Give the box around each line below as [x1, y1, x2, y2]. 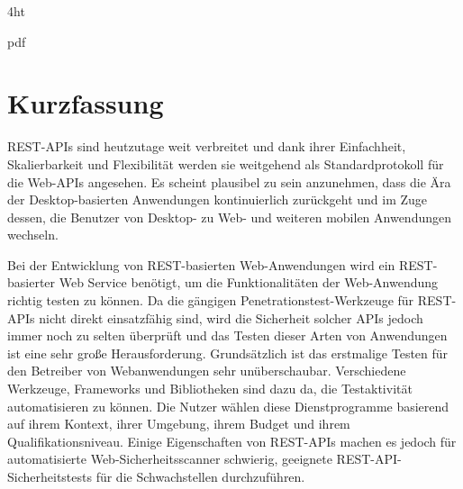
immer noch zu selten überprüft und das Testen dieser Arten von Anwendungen [7, 326, 448, 345]
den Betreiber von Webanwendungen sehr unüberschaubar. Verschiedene [7, 361, 406, 380]
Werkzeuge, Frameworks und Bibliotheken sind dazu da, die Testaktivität [7, 379, 413, 398]
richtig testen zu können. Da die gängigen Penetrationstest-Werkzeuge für [7, 291, 414, 310]
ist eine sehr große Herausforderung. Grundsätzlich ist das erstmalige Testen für [7, 343, 449, 362]
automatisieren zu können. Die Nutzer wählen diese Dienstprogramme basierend [7, 396, 449, 415]
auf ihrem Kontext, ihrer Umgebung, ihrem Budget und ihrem [7, 414, 350, 433]
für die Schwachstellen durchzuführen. [95, 467, 305, 485]
